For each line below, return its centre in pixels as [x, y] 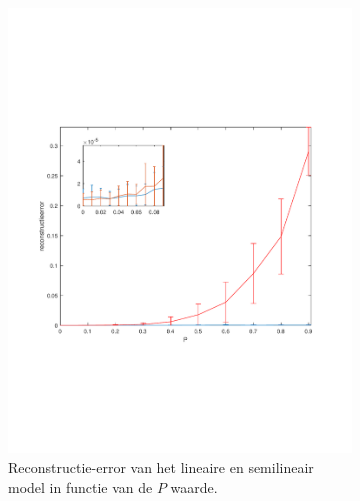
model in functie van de [80, 486]
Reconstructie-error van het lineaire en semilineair [161, 466]
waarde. [194, 486]
